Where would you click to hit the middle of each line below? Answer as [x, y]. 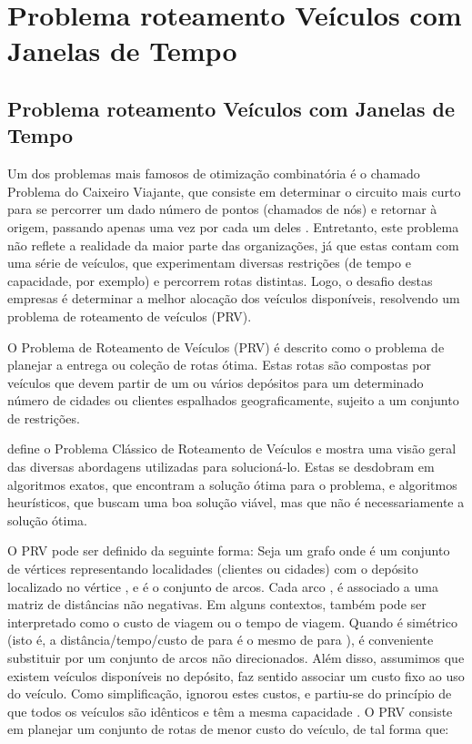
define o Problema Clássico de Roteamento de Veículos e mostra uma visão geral [232, 448]
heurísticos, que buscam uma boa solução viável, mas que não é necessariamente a [236, 502]
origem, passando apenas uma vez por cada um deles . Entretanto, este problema [233, 226]
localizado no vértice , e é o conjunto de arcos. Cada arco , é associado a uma [223, 586]
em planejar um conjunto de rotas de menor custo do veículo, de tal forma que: [228, 729]
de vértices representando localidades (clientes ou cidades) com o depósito [213, 569]
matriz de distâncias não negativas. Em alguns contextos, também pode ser [217, 604]
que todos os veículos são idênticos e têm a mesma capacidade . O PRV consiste [230, 711]
